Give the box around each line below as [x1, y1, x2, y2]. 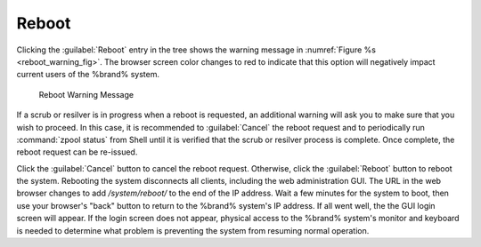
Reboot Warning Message [38, 89, 134, 100]
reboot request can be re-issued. [16, 147, 138, 157]
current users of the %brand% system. [16, 69, 160, 80]
